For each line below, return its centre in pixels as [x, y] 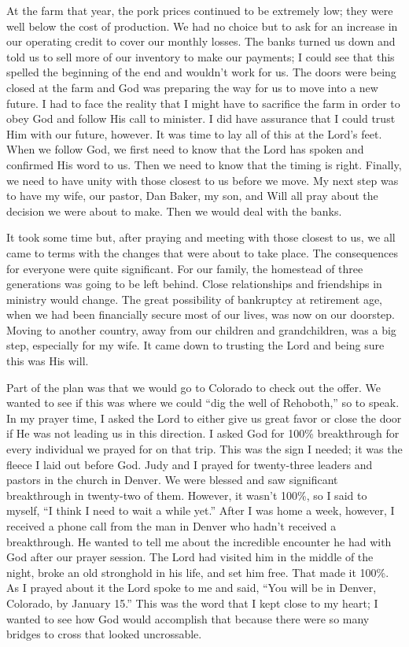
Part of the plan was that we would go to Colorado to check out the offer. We [193, 387]
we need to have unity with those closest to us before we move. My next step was [203, 180]
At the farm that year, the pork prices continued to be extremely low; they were [200, 10]
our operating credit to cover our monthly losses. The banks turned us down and [201, 41]
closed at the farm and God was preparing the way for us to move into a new [192, 87]
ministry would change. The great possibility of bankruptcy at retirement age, [195, 299]
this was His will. [48, 361]
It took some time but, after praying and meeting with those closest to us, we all [201, 237]
